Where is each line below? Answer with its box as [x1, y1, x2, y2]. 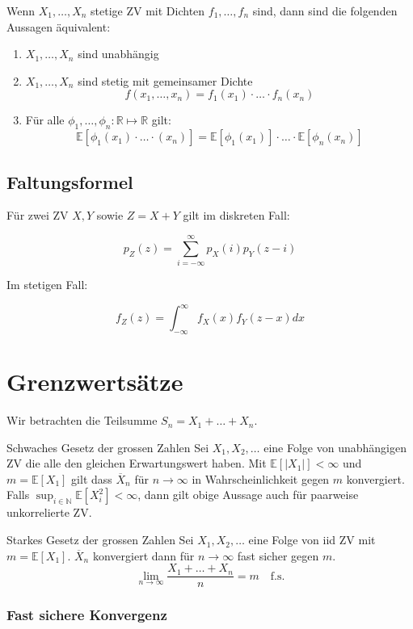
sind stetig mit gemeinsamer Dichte [78, 72, 253, 89]
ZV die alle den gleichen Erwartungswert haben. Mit [6, 455, 267, 472]
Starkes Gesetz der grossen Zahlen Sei [6, 531, 194, 548]
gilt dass [71, 470, 112, 487]
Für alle [25, 111, 65, 128]
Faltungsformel [6, 169, 133, 194]
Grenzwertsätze [6, 365, 183, 398]
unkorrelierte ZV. [6, 504, 92, 521]
